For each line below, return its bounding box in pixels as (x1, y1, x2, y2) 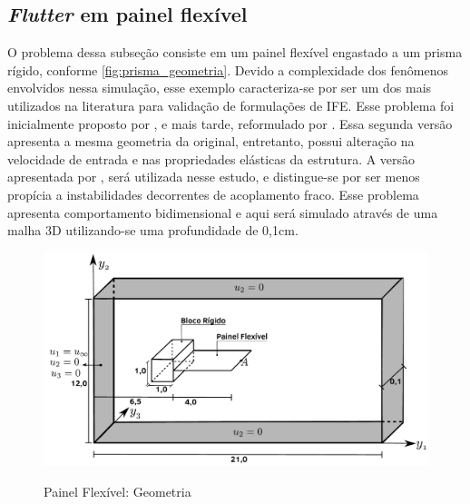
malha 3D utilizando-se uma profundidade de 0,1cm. (7, 221, 299, 240)
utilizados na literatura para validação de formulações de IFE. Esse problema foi (7, 95, 455, 114)
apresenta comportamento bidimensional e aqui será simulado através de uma (7, 203, 438, 222)
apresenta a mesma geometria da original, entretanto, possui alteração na (7, 132, 415, 151)
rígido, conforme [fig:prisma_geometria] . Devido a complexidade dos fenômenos (7, 60, 448, 79)
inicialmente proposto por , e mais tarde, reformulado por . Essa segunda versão (7, 114, 453, 133)
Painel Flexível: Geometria (44, 481, 191, 500)
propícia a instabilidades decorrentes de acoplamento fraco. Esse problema (7, 184, 419, 203)
